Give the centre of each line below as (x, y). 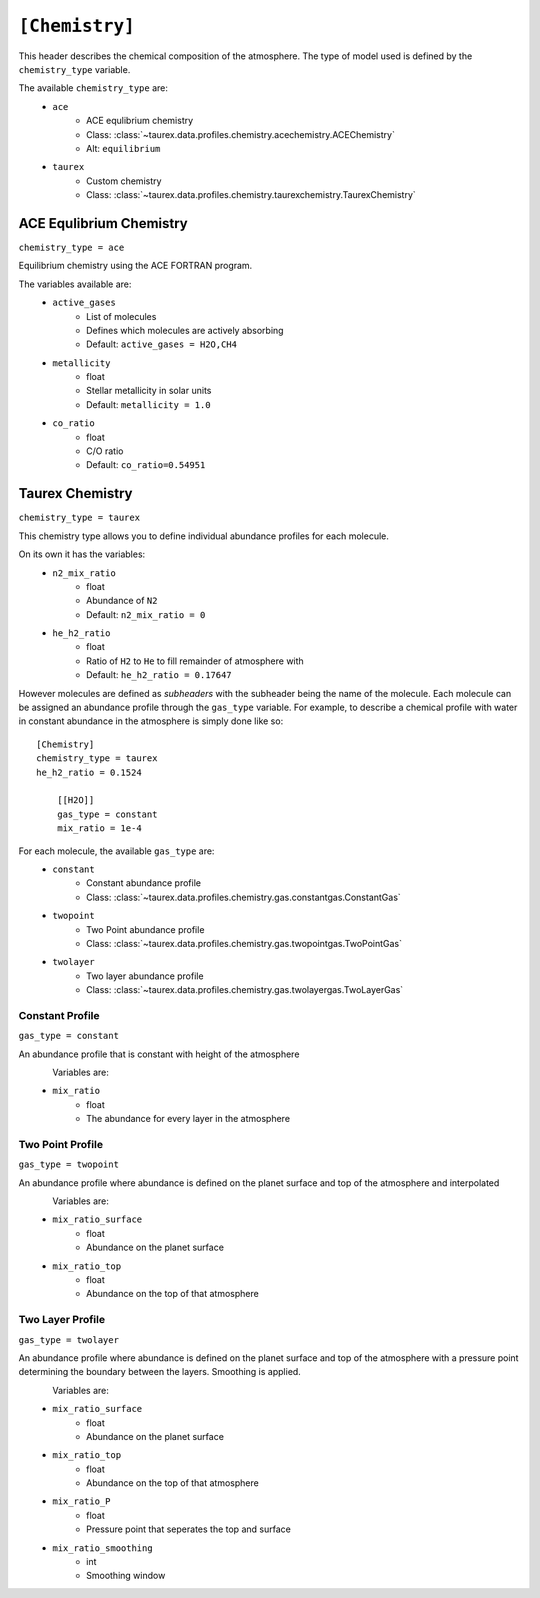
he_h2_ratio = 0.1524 (89, 772)
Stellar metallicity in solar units (149, 391)
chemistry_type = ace (71, 247)
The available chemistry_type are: (93, 88)
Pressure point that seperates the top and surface (189, 1529)
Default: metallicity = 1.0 (148, 404)
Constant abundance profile (144, 883)
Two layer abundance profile (145, 976)
